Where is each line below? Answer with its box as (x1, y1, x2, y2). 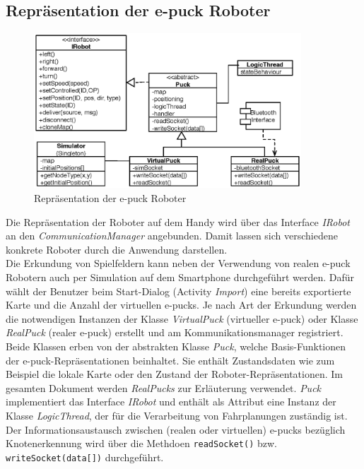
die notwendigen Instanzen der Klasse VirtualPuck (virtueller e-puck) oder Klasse (6, 311, 358, 326)
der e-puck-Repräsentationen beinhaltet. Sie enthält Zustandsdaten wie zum (6, 352, 335, 367)
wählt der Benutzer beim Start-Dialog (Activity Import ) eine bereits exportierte (6, 283, 351, 298)
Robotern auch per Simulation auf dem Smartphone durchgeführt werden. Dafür (6, 269, 355, 284)
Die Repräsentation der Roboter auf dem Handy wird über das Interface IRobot (6, 214, 351, 229)
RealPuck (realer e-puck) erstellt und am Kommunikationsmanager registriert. (6, 325, 344, 340)
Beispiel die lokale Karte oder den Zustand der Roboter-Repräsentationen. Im (6, 367, 344, 381)
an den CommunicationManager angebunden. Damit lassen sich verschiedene (6, 228, 338, 243)
